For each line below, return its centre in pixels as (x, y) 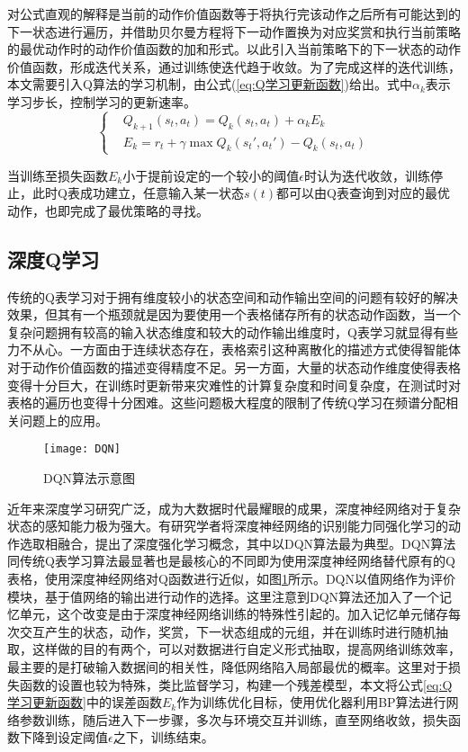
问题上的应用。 (63, 420)
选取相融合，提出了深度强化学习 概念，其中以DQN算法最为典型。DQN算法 (238, 543)
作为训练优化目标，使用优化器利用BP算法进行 (311, 702)
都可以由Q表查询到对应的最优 (363, 193)
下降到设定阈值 (63, 737)
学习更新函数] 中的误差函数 (85, 702)
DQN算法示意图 (90, 478)
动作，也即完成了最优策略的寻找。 (108, 210)
